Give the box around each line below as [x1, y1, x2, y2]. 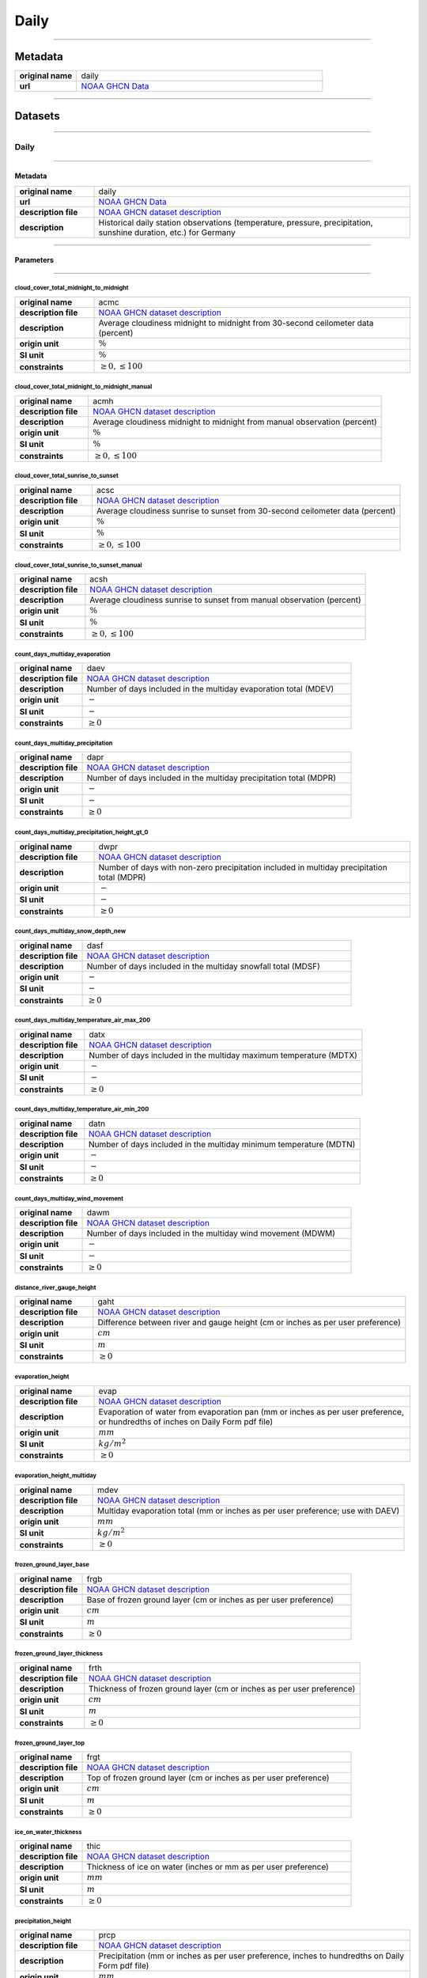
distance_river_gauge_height [14, 1283, 96, 1291]
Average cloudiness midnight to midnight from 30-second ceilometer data [98, 317, 374, 328]
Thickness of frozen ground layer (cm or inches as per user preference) [88, 1683, 356, 1694]
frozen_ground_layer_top [14, 1739, 85, 1747]
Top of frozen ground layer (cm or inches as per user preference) [86, 1772, 330, 1783]
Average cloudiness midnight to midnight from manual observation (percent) [92, 416, 377, 427]
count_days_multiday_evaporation [14, 650, 111, 658]
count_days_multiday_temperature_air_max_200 [14, 1017, 151, 1025]
